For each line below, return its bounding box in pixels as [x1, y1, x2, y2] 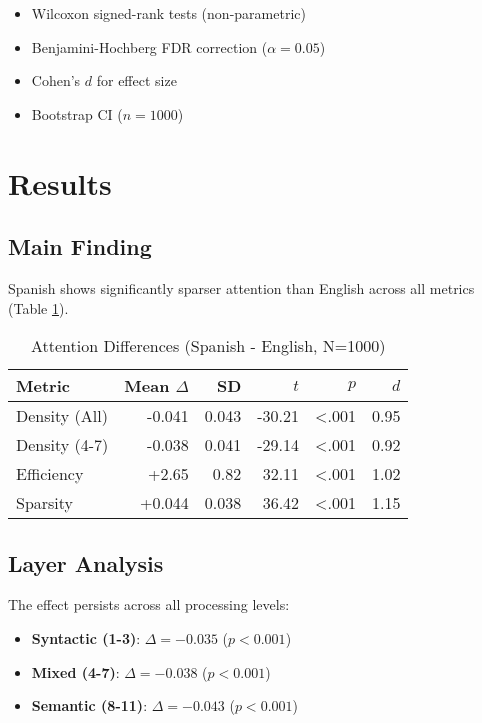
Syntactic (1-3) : [31, 627, 141, 648]
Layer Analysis [8, 547, 164, 578]
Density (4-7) [16, 433, 109, 457]
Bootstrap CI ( [31, 103, 123, 124]
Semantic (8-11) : [31, 695, 148, 716]
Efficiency [16, 462, 84, 486]
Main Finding [8, 231, 152, 262]
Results [8, 162, 112, 203]
